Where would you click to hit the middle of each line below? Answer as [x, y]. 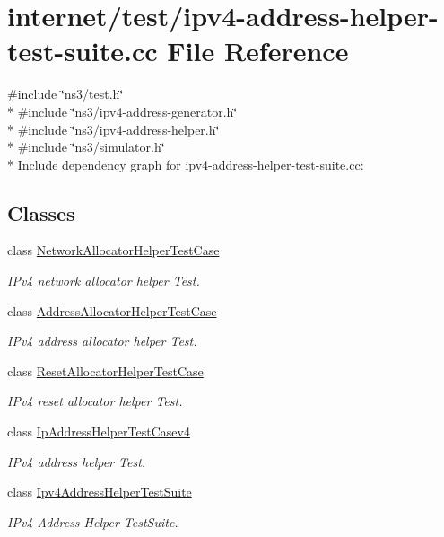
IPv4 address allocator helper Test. [102, 341]
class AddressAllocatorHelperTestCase [112, 310]
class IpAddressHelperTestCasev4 [99, 431]
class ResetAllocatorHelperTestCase [105, 370]
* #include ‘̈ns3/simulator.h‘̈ [86, 147]
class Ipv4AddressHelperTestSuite [100, 492]
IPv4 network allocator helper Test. [104, 281]
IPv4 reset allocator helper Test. [95, 401]
